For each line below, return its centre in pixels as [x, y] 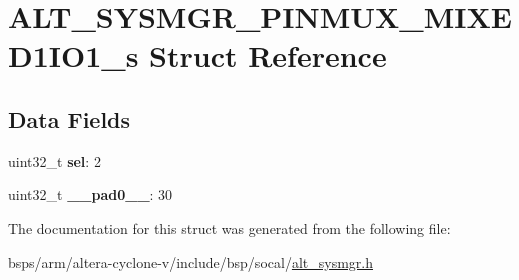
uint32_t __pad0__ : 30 [90, 194]
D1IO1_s [73, 55]
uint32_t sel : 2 [54, 160]
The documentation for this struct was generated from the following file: [229, 227]
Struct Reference [268, 55]
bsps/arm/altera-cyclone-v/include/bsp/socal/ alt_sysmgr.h [190, 261]
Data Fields [69, 118]
